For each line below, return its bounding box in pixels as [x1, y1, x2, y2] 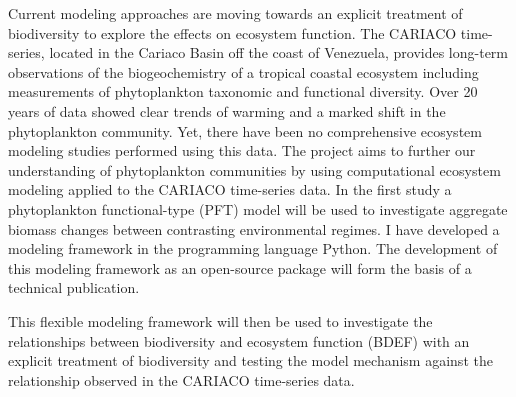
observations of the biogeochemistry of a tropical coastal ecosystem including [8, 61, 479, 82]
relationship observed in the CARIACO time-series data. [8, 369, 355, 390]
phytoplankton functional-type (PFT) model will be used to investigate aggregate [8, 198, 508, 219]
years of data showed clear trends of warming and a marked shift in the [8, 100, 446, 121]
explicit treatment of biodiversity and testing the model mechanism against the [8, 350, 493, 371]
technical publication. [8, 277, 140, 298]
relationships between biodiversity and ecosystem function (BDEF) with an [8, 330, 470, 351]
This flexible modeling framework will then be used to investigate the [8, 310, 433, 331]
